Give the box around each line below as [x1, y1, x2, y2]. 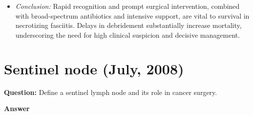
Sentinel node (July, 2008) [4, 58, 184, 78]
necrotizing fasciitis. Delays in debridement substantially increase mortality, [15, 20, 242, 30]
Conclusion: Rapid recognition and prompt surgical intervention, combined [15, 1, 240, 11]
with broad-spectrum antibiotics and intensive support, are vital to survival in [15, 10, 250, 21]
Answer [4, 103, 30, 114]
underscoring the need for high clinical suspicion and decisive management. [15, 29, 240, 40]
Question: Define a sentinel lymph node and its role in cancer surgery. [4, 87, 217, 97]
